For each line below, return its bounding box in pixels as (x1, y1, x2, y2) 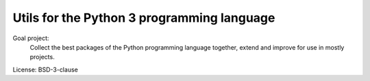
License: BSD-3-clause (12, 65, 78, 74)
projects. (29, 53, 55, 61)
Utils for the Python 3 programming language (12, 10, 275, 25)
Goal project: (12, 34, 49, 42)
